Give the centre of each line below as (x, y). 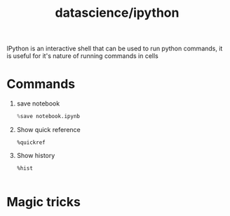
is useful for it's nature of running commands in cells (83, 56)
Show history (36, 156)
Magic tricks (44, 202)
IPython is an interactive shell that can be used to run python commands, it (115, 49)
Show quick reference (49, 130)
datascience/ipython (117, 13)
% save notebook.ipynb (48, 117)
